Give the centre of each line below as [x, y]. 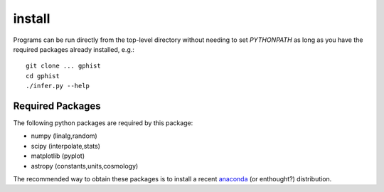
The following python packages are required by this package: [103, 123]
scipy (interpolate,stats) [66, 146]
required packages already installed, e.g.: [74, 49]
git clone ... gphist [63, 66]
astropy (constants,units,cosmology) [85, 166]
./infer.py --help [58, 86]
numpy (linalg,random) [64, 136]
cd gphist [43, 76]
